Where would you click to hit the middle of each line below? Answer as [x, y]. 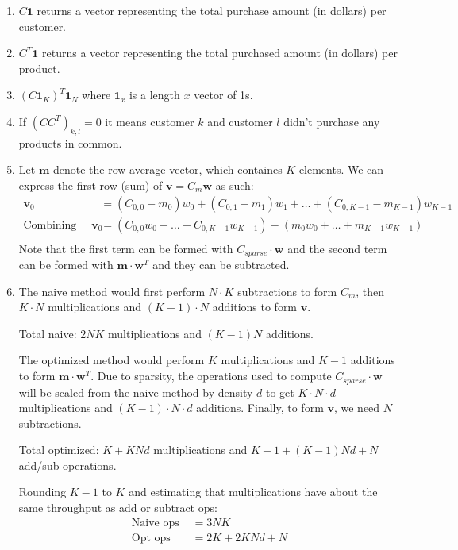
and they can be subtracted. [221, 265]
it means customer [150, 121]
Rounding [42, 492]
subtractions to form [287, 291]
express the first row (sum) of [90, 185]
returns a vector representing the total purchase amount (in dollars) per [212, 10]
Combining [50, 225]
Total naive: [48, 333]
